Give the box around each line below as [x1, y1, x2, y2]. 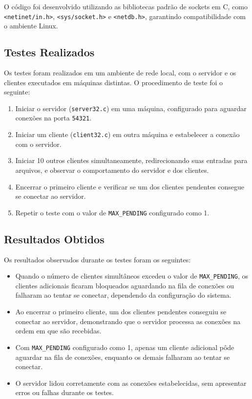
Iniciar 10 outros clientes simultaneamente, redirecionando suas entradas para [15, 155, 248, 165]
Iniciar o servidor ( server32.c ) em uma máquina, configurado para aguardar [15, 103, 247, 113]
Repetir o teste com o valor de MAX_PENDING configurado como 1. [15, 207, 210, 217]
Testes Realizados [4, 45, 95, 60]
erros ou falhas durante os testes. [15, 387, 114, 398]
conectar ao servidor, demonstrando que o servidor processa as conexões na [15, 316, 241, 326]
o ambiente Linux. [4, 21, 58, 31]
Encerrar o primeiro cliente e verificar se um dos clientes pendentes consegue [15, 181, 245, 191]
